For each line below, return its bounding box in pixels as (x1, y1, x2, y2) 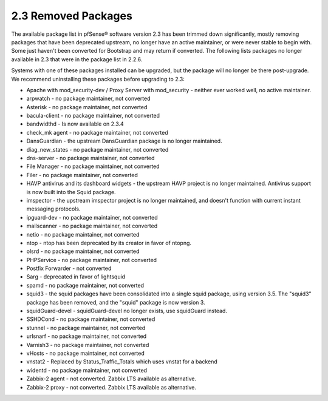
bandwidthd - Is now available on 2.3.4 (26, 120, 124, 127)
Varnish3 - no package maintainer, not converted (26, 341, 149, 348)
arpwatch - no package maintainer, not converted (26, 95, 151, 103)
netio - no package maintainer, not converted (26, 231, 140, 238)
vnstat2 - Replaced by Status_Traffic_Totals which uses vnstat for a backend (26, 358, 218, 365)
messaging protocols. (26, 205, 81, 212)
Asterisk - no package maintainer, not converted (26, 103, 148, 110)
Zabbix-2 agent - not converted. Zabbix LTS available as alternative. (26, 375, 197, 382)
